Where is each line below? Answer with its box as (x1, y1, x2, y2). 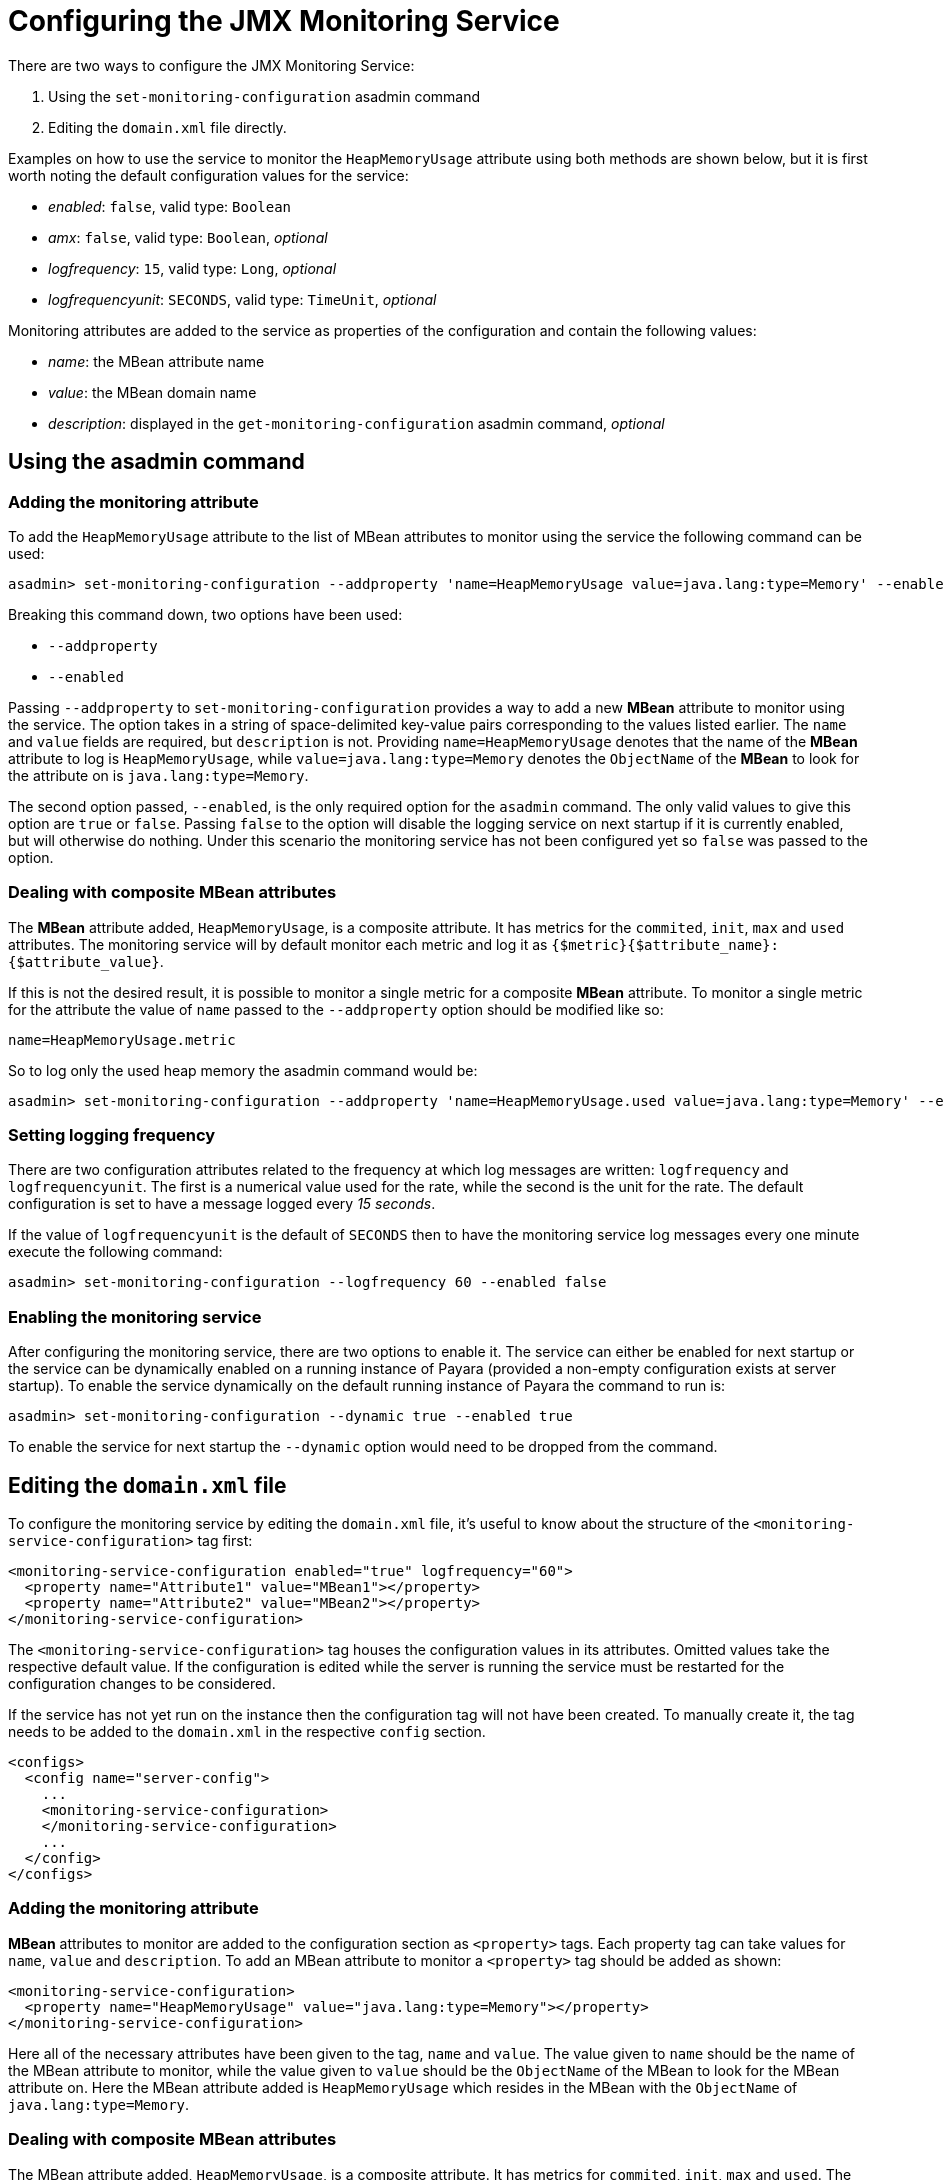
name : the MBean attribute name (48, 352, 265, 370)
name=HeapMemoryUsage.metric (8, 1031, 236, 1048)
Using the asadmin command (8, 449, 305, 475)
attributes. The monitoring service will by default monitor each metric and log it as (8, 935, 548, 953)
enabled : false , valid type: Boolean (48, 197, 292, 215)
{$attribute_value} (8, 953, 160, 970)
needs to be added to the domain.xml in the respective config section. (8, 1723, 486, 1741)
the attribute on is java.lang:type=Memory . (8, 766, 309, 784)
